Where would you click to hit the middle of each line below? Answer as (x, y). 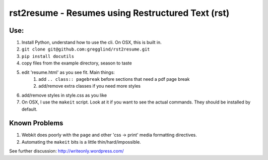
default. (30, 109)
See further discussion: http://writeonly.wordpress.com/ (67, 151)
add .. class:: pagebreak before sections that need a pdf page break (114, 79)
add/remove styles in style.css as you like (64, 95)
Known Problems (36, 123)
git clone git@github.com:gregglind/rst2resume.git (86, 49)
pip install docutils (48, 56)
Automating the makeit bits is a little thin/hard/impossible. (81, 142)
